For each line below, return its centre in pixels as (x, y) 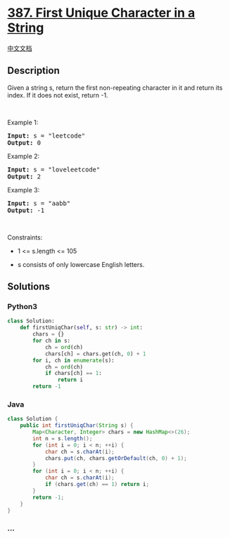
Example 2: (24, 156)
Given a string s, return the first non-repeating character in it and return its (115, 87)
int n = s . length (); (63, 438)
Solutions (29, 287)
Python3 (22, 307)
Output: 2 (24, 176)
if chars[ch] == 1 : (73, 374)
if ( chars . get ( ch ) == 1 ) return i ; (97, 485)
